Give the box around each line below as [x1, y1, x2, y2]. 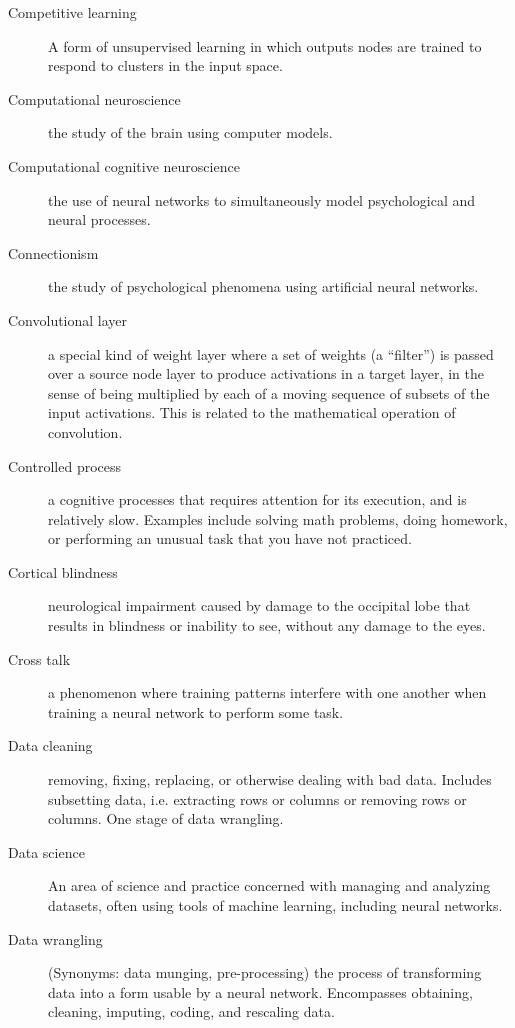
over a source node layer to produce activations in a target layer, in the [48, 363, 484, 384]
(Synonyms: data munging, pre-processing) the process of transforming [48, 962, 482, 983]
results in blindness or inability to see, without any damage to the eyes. [48, 615, 486, 636]
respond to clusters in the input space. [48, 55, 283, 76]
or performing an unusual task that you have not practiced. [48, 528, 412, 549]
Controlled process [8, 455, 122, 476]
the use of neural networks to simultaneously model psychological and [48, 189, 476, 210]
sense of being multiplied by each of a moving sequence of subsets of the [48, 382, 490, 403]
